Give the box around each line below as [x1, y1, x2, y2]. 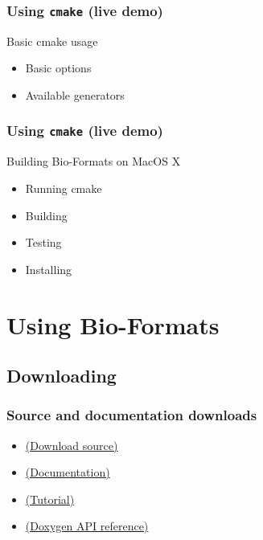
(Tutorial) [25, 490, 75, 507]
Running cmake [25, 179, 102, 196]
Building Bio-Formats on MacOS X [6, 153, 181, 170]
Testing [25, 234, 62, 251]
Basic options [25, 59, 92, 76]
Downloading [6, 363, 117, 388]
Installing [25, 260, 72, 277]
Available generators [25, 86, 125, 103]
